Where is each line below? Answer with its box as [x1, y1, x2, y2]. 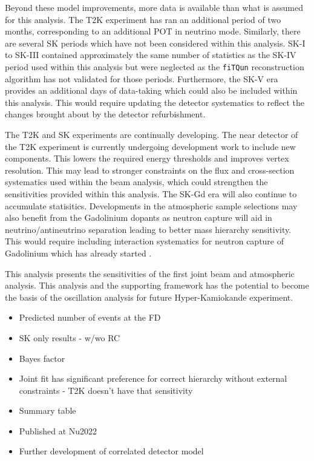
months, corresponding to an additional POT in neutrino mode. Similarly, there [5, 25, 301, 38]
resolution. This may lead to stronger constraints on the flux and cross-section [5, 163, 295, 176]
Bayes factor [19, 351, 65, 364]
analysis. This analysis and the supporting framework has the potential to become [5, 279, 309, 292]
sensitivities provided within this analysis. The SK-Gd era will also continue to [5, 187, 297, 200]
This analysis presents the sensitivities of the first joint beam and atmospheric [5, 267, 295, 280]
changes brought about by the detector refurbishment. [5, 108, 206, 120]
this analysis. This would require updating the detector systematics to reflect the [5, 96, 304, 108]
